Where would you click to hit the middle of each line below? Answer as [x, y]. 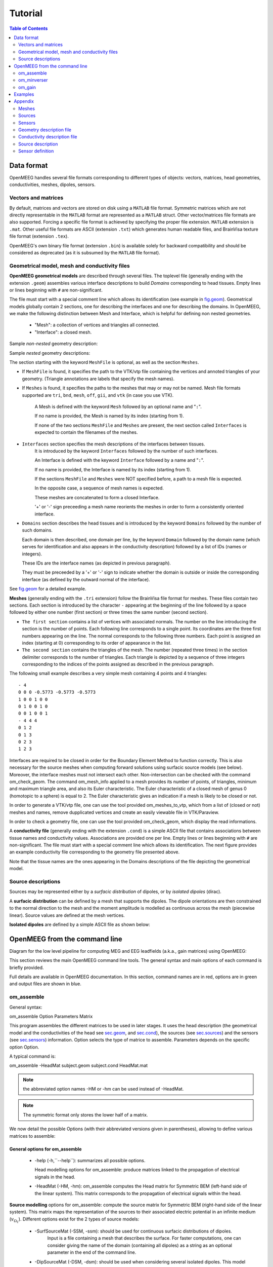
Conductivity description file [48, 137]
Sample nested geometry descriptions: [50, 353]
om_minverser [33, 80]
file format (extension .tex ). [39, 236]
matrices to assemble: [32, 1136]
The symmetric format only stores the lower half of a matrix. [85, 1114]
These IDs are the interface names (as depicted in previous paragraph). [97, 563]
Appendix [24, 101]
